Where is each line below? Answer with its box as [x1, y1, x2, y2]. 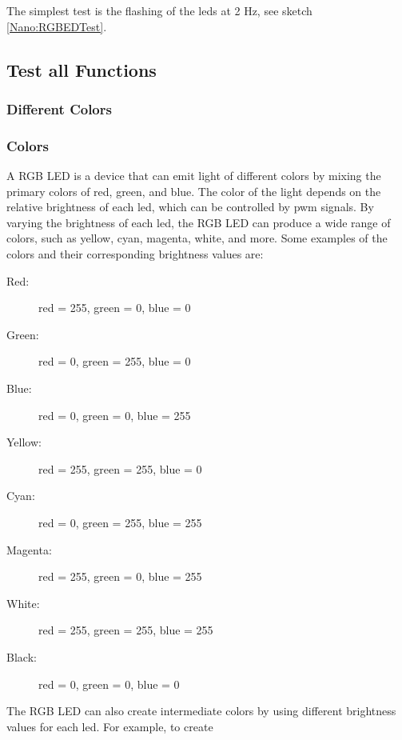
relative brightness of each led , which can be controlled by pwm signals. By [6, 198, 374, 215]
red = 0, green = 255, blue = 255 [38, 514, 202, 530]
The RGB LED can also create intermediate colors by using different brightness [6, 702, 396, 719]
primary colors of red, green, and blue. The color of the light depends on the [6, 182, 381, 199]
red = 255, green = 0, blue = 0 [38, 299, 191, 316]
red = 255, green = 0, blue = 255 [38, 568, 202, 585]
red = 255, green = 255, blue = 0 [38, 460, 202, 477]
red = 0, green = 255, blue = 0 [38, 353, 191, 370]
